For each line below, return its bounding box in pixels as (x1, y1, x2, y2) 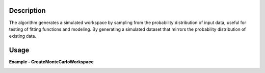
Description (9, 6, 46, 15)
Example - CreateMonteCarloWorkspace (9, 59, 94, 65)
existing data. (9, 33, 37, 39)
